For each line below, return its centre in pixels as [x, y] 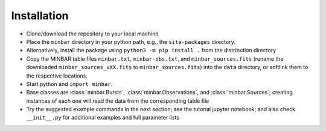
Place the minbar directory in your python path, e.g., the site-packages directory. [131, 41]
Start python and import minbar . [69, 84]
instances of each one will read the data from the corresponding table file [118, 101]
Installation [40, 16]
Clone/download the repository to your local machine [92, 34]
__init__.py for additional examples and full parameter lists [103, 118]
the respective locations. [57, 76]
